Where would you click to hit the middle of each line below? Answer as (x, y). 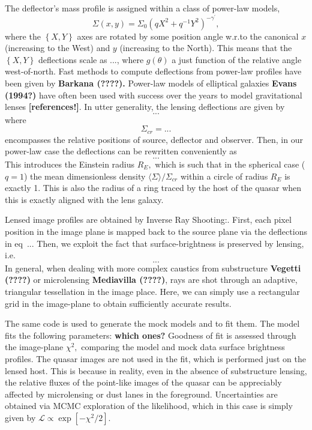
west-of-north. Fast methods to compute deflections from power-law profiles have (153, 71)
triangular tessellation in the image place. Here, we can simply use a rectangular (152, 291)
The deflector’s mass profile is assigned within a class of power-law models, (142, 8)
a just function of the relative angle (237, 59)
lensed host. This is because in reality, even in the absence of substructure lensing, (156, 370)
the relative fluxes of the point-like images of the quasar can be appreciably (143, 382)
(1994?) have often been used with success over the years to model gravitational (154, 95)
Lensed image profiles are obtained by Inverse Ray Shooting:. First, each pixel (148, 220)
